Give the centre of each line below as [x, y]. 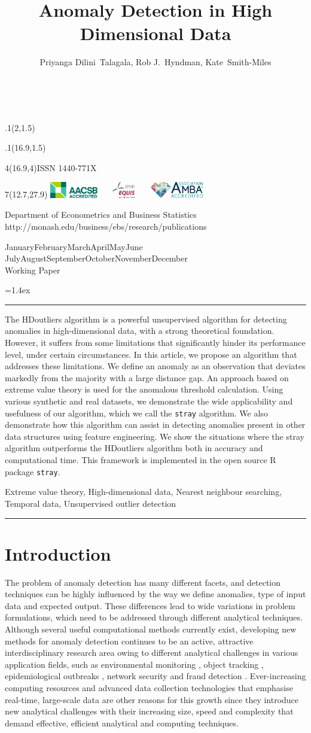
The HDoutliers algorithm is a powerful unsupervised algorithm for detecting [146, 319]
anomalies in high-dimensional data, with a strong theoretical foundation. [140, 331]
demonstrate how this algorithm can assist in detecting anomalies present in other [155, 425]
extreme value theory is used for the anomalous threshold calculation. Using [144, 389]
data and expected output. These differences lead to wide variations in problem [150, 605]
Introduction [58, 553]
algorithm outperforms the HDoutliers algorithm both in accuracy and [134, 448]
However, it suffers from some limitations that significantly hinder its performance [155, 343]
